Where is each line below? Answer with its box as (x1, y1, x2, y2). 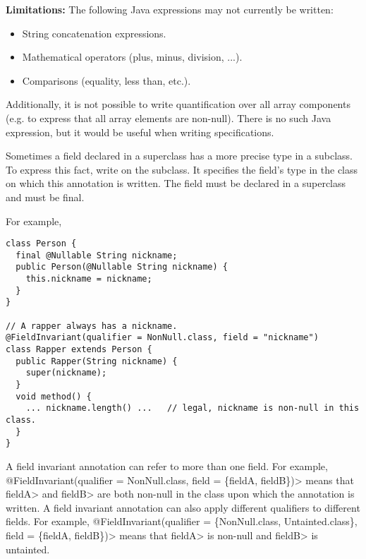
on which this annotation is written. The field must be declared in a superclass (6, 176, 346, 191)
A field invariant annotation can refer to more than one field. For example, (6, 458, 328, 473)
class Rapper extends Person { (6, 344, 152, 355)
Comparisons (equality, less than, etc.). (22, 73, 191, 88)
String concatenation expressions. (22, 25, 166, 40)
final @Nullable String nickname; (16, 250, 178, 260)
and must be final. (6, 189, 85, 204)
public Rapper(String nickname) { (16, 356, 178, 366)
